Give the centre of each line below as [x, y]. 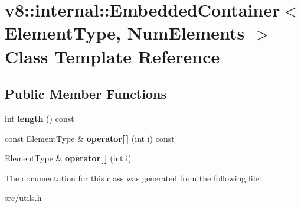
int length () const [40, 118]
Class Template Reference [112, 56]
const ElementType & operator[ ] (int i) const [90, 138]
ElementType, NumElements [125, 33]
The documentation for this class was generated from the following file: [133, 178]
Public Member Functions [86, 94]
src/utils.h [23, 198]
